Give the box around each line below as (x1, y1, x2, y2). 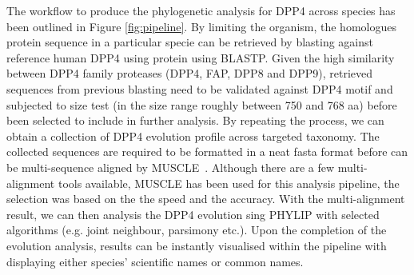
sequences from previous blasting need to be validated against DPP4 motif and (6, 80, 393, 97)
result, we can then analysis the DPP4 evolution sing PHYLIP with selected (6, 205, 380, 222)
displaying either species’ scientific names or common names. (6, 253, 304, 269)
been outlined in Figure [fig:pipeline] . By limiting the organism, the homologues (6, 18, 396, 34)
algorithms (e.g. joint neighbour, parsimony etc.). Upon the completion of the (6, 221, 387, 238)
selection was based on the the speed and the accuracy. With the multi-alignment (6, 190, 405, 207)
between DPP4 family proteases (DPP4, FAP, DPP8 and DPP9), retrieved (6, 65, 373, 82)
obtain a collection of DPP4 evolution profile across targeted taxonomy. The (6, 127, 380, 144)
